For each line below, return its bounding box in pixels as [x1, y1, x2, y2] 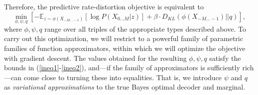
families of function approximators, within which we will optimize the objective [4, 43, 246, 53]
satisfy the [209, 52, 241, 63]
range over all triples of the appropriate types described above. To [44, 23, 246, 34]
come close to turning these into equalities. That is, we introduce [23, 72, 222, 82]
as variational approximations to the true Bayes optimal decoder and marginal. [4, 82, 246, 92]
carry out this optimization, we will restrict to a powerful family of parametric [4, 33, 243, 44]
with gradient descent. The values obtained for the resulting [4, 52, 187, 63]
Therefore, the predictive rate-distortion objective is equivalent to [4, 1, 204, 11]
